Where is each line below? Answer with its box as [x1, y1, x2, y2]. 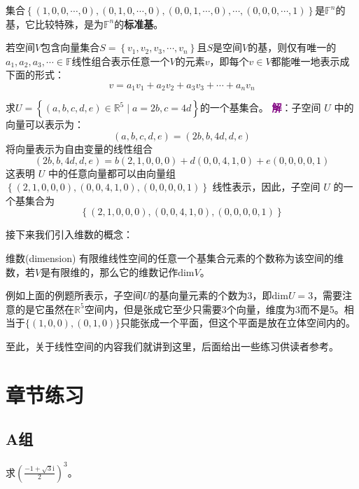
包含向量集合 [41, 40, 100, 55]
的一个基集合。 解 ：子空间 [199, 100, 321, 115]
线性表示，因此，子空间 [212, 179, 321, 194]
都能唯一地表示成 [271, 53, 350, 68]
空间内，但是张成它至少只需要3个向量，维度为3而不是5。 [84, 301, 344, 316]
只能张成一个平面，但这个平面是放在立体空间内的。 [120, 315, 356, 330]
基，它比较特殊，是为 [6, 16, 104, 31]
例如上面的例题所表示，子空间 [6, 288, 143, 303]
